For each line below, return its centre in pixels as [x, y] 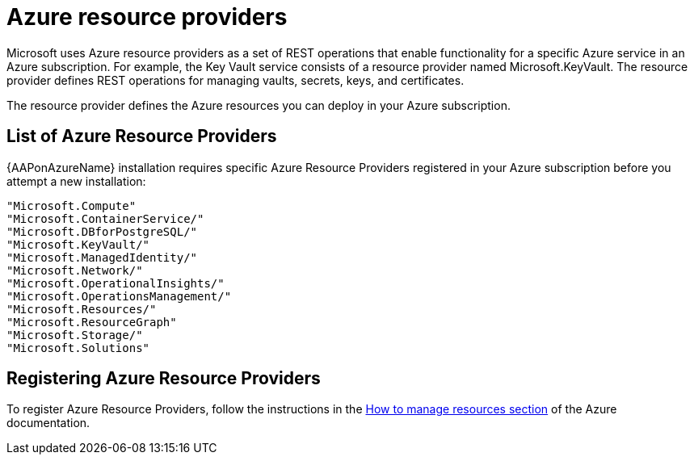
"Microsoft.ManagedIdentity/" [102, 257]
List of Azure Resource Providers [142, 136]
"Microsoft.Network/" [75, 270]
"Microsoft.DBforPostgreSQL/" [102, 231]
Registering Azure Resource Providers [164, 379]
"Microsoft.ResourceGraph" [92, 322]
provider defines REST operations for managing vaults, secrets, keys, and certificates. [236, 80]
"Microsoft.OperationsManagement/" [119, 296]
